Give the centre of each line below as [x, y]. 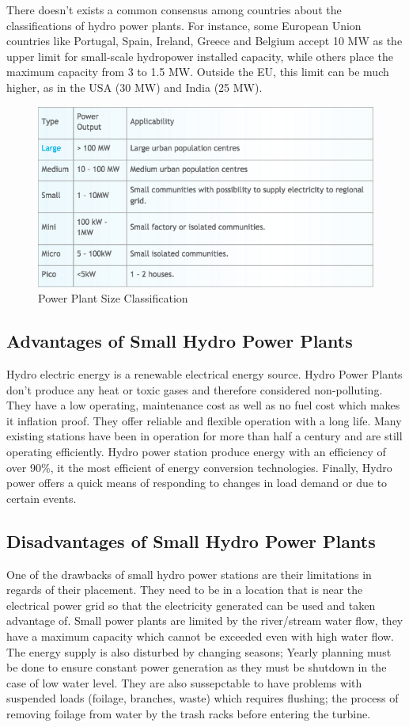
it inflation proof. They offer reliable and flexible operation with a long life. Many [204, 420]
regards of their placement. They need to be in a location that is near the [185, 590]
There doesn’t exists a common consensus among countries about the [174, 10]
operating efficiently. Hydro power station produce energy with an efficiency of [196, 452]
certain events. [42, 498]
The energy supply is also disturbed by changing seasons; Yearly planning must [199, 651]
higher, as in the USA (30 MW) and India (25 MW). [134, 87]
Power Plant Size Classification [113, 298]
